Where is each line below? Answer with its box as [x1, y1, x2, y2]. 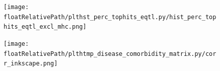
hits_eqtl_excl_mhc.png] [4, 23, 87, 31]
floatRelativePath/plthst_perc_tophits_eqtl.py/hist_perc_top [4, 13, 216, 21]
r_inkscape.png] [4, 60, 58, 67]
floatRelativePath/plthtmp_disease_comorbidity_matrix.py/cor [4, 50, 216, 57]
